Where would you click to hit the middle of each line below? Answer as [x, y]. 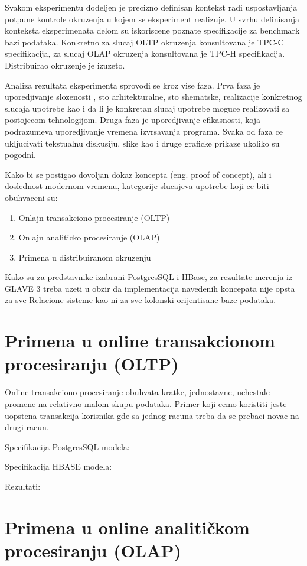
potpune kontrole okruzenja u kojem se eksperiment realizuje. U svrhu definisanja [152, 19]
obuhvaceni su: [31, 197]
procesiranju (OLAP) [93, 550]
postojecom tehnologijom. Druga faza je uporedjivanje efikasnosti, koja [133, 120]
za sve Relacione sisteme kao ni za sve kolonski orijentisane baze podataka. [141, 300]
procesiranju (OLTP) [92, 364]
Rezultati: [23, 486]
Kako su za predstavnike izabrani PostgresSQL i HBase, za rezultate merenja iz [149, 277]
